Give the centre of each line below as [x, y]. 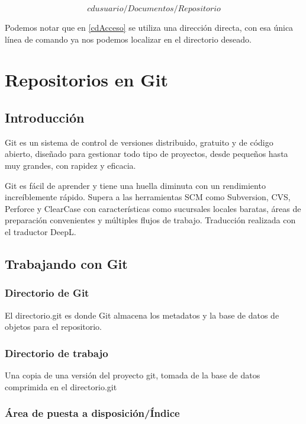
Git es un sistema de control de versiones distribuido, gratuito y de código [139, 142]
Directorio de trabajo [57, 353]
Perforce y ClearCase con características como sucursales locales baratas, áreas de [153, 208]
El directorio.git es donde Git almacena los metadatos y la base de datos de [142, 315]
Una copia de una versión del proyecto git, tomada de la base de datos [133, 375]
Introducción [45, 117]
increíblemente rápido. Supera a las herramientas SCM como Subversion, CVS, [148, 197]
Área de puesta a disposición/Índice [92, 413]
